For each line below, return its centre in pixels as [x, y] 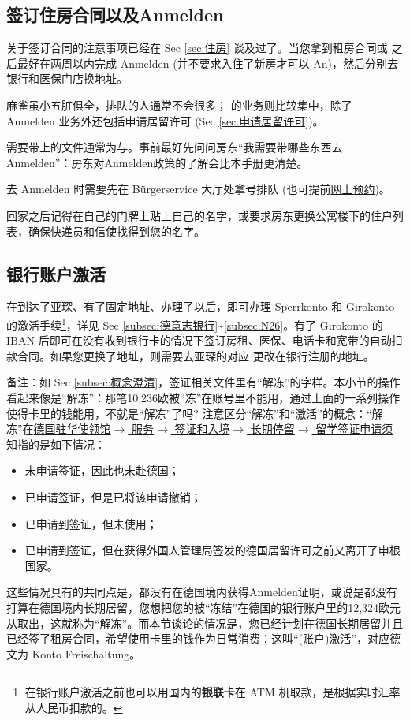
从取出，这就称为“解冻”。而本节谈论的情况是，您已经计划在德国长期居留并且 [205, 623]
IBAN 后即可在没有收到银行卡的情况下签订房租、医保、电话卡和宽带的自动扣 [205, 340]
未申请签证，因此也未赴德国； [102, 470]
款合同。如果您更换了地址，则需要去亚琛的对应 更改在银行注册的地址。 [190, 355]
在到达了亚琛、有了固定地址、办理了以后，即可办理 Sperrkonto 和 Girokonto [201, 306]
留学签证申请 [349, 429]
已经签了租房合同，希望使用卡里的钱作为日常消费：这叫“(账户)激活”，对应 [198, 638]
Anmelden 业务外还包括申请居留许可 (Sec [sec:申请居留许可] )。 [165, 120]
